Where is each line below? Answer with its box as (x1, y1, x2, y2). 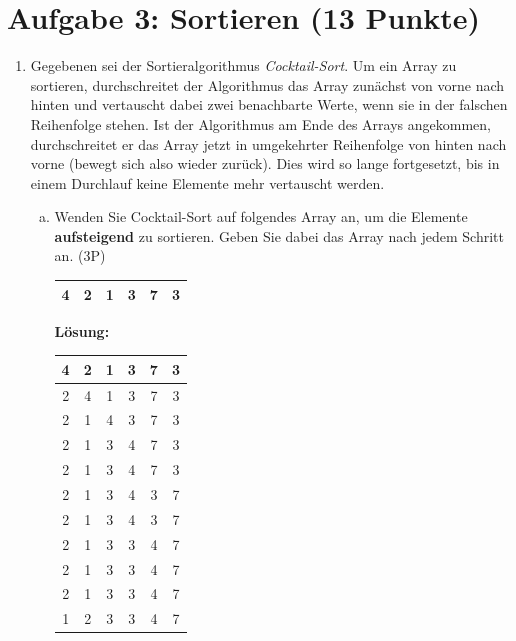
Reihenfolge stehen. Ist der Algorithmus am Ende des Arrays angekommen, (30, 113, 491, 134)
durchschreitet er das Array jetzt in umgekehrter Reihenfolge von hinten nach (30, 133, 507, 154)
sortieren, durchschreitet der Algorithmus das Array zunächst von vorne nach (30, 74, 505, 95)
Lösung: (54, 320, 110, 341)
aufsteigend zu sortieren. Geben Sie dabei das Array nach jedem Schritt (54, 225, 504, 246)
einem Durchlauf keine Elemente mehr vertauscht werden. (30, 172, 385, 193)
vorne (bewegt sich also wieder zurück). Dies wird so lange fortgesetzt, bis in (30, 153, 500, 174)
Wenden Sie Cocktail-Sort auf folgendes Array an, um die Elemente (54, 206, 468, 227)
